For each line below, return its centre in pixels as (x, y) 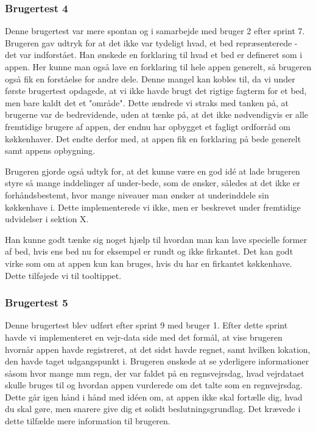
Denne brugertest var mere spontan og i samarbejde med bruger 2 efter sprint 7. (155, 31)
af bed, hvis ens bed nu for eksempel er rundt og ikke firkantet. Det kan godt (149, 251)
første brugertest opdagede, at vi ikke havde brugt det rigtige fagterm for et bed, (156, 91)
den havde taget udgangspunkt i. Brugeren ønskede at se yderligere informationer (157, 361)
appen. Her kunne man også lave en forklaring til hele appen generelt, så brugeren (158, 67)
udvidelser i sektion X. (47, 219)
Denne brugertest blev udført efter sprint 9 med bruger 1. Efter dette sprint (146, 325)
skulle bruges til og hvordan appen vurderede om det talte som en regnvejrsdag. (154, 385)
